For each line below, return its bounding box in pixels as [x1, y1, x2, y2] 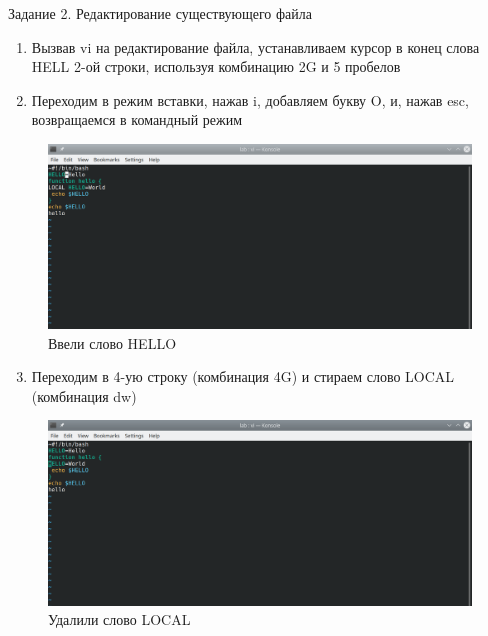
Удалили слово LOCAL [48, 609, 191, 630]
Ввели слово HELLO [48, 332, 177, 353]
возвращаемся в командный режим [31, 109, 243, 130]
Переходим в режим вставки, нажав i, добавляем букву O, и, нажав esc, [31, 89, 469, 110]
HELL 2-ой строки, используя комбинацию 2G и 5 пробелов [31, 56, 401, 77]
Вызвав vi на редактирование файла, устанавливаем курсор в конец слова [31, 36, 480, 57]
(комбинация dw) [31, 385, 137, 406]
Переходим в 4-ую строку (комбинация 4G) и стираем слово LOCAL [31, 366, 455, 387]
